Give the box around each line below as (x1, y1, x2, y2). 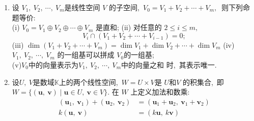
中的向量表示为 (28, 59, 78, 70)
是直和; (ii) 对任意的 (95, 22, 162, 33)
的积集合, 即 (182, 76, 224, 87)
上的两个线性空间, (59, 76, 118, 87)
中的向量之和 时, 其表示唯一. (121, 59, 217, 70)
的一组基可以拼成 (57, 49, 115, 60)
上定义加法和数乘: (130, 86, 190, 97)
